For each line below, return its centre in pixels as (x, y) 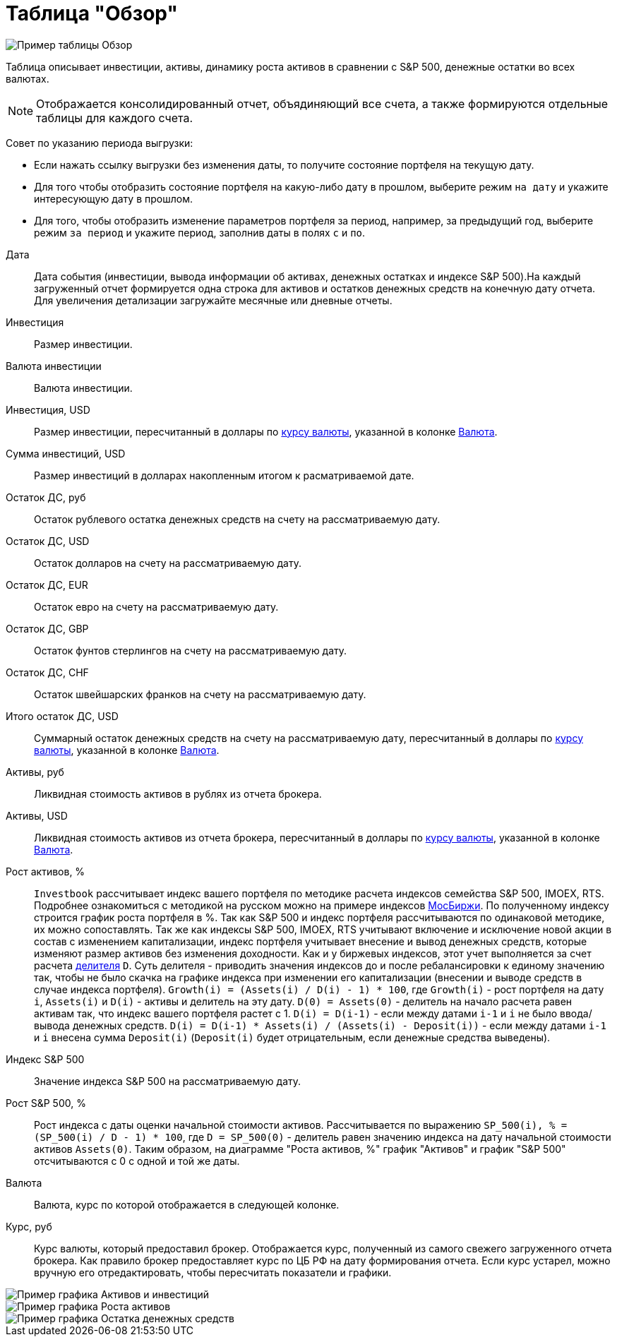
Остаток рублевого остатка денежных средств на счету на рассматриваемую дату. (237, 519)
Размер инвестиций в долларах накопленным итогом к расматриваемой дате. (224, 475)
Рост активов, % (46, 871)
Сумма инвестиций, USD (66, 453)
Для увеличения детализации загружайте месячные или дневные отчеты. (213, 300)
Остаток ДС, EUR (47, 585)
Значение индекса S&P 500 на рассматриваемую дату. (168, 1081)
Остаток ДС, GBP (47, 628)
